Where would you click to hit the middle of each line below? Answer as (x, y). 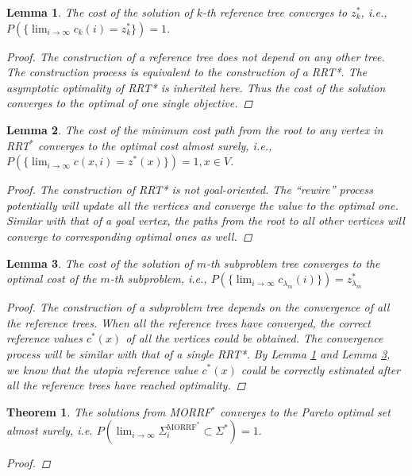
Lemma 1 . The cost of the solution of (100, 12)
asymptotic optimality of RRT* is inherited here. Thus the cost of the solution (196, 87)
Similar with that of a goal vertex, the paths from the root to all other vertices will (206, 221)
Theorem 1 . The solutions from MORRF (109, 411)
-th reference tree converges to (275, 12)
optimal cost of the (52, 279)
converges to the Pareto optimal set (305, 411)
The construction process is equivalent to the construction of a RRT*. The (187, 72)
